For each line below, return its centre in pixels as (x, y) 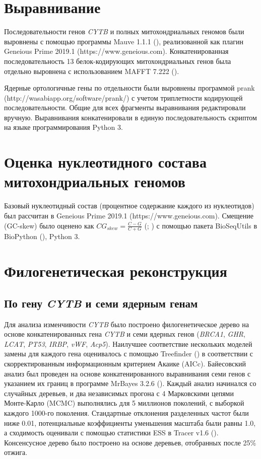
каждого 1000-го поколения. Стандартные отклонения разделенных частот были (126, 412)
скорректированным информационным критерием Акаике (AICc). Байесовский (125, 363)
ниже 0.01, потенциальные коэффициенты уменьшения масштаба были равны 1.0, (130, 423)
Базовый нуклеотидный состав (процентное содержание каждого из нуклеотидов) (129, 206)
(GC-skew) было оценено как (49, 225)
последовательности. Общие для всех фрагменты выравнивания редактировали (125, 107)
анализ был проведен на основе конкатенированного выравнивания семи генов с (127, 373)
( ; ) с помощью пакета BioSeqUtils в (201, 225)
